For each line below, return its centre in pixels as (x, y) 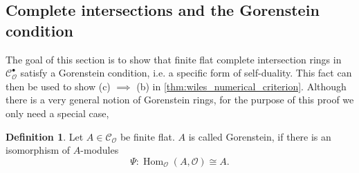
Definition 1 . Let (45, 136)
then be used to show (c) (58, 86)
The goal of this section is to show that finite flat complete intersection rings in (174, 59)
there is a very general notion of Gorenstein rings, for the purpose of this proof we (180, 100)
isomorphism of (38, 150)
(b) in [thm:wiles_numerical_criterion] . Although (241, 86)
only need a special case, (57, 113)
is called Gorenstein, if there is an (260, 136)
